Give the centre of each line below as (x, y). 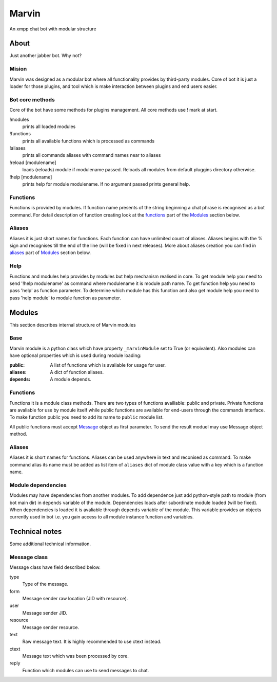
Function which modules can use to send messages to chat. (86, 670)
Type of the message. (45, 584)
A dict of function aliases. (77, 372)
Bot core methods (32, 99)
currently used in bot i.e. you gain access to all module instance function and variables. (102, 517)
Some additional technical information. (50, 544)
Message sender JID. (45, 613)
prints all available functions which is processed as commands (88, 141)
